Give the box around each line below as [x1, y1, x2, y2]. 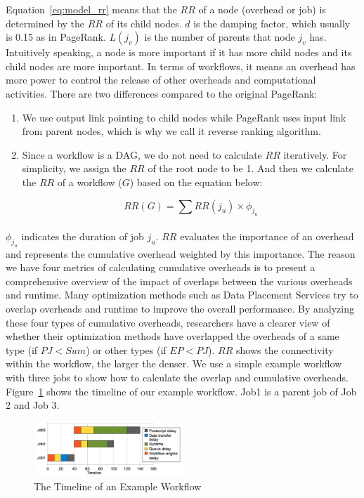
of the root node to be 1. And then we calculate [148, 161, 353, 176]
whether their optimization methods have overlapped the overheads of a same [6, 329, 339, 343]
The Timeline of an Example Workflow [34, 478, 202, 493]
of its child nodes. [105, 15, 182, 30]
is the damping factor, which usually [193, 15, 351, 30]
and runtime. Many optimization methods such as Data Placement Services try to [6, 287, 358, 302]
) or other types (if [86, 342, 167, 357]
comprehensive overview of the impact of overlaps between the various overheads [6, 273, 353, 288]
